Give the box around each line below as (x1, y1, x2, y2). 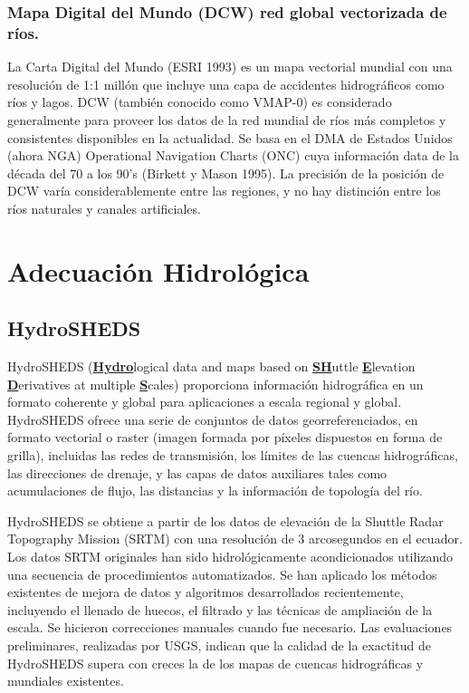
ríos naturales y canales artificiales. (7, 198, 201, 217)
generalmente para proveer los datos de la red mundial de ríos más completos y (7, 110, 446, 129)
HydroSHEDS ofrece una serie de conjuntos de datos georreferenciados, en (7, 409, 418, 428)
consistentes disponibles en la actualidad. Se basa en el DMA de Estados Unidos (7, 128, 453, 147)
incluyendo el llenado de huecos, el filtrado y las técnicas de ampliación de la (7, 600, 433, 619)
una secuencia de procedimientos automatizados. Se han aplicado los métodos (7, 564, 437, 583)
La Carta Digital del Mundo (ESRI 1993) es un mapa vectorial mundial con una (7, 57, 453, 76)
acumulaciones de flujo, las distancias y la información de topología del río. (7, 481, 423, 500)
